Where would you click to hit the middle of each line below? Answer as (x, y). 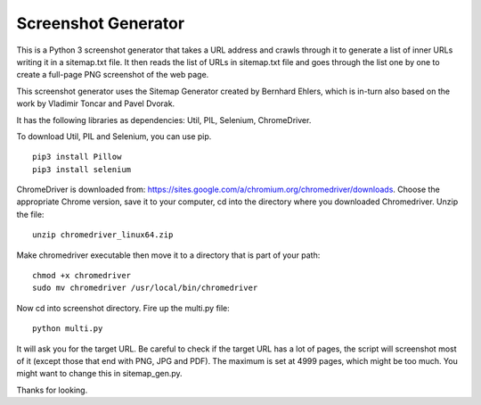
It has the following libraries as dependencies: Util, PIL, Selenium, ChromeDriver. (164, 120)
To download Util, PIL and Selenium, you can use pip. (114, 136)
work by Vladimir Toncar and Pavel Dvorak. (96, 103)
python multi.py (68, 329)
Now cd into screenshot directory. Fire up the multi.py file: (123, 308)
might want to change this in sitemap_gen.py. (99, 374)
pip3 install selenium (82, 169)
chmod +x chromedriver (82, 276)
